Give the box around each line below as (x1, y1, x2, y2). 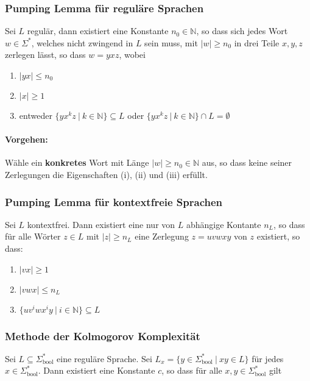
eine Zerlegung (135, 230, 189, 243)
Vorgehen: (5, 133, 48, 146)
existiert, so (256, 230, 300, 243)
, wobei (119, 48, 146, 61)
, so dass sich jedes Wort (196, 24, 288, 37)
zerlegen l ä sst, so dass (5, 48, 86, 61)
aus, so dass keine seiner (202, 156, 292, 169)
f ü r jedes (252, 352, 284, 365)
